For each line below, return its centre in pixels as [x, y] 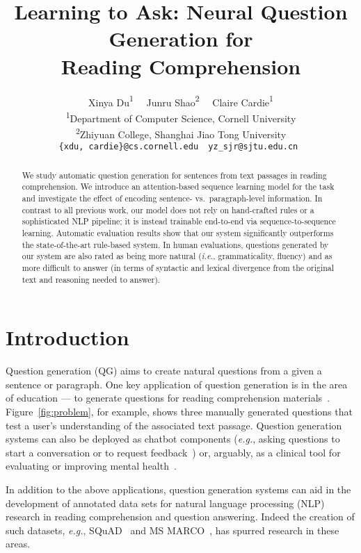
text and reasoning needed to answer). [91, 279]
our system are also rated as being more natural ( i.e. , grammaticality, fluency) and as [177, 256]
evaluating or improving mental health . [91, 466]
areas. [18, 544]
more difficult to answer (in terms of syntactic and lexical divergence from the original [178, 267]
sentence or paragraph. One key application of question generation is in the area [177, 384]
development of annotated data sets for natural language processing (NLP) [165, 503]
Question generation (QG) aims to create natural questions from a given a [164, 371]
